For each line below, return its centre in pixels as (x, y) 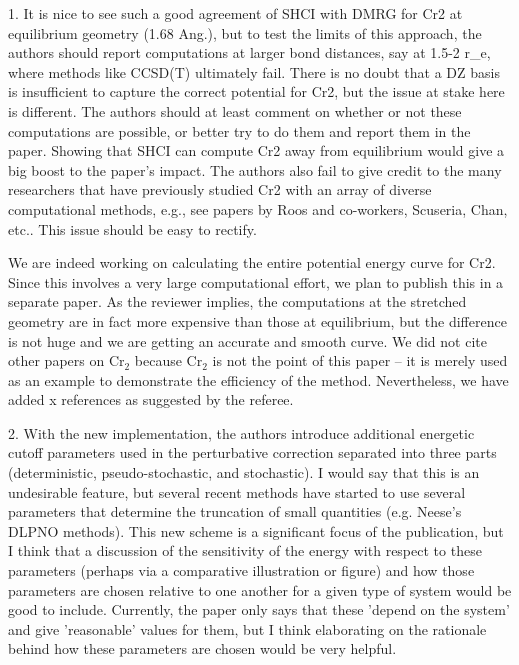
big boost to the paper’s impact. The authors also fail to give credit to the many (255, 169)
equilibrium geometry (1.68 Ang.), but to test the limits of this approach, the (245, 32)
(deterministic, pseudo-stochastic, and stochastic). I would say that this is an (244, 472)
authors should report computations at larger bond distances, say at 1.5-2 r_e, (249, 52)
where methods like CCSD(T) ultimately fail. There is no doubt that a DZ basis (254, 71)
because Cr (168, 360)
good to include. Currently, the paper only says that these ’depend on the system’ (259, 609)
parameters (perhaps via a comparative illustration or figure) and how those (241, 570)
